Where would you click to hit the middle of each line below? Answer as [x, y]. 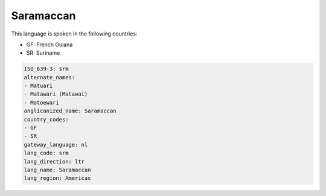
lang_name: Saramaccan [57, 170]
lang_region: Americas [57, 178]
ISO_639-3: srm [46, 69]
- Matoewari [42, 103]
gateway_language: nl [56, 145]
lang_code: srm [46, 153]
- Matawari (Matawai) [56, 94]
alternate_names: [50, 77]
